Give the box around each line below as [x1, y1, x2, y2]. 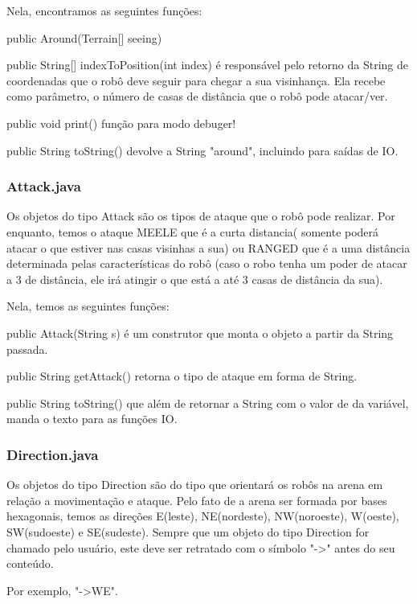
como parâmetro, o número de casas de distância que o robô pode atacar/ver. [6, 88, 388, 105]
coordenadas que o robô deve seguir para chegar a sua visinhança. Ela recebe [6, 72, 386, 88]
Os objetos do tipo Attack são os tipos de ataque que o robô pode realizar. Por [6, 207, 395, 224]
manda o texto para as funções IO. [6, 410, 178, 427]
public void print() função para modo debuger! [6, 114, 236, 131]
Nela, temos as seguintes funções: [6, 298, 170, 314]
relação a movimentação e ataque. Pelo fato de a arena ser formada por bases [6, 491, 387, 508]
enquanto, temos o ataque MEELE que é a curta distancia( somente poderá [6, 223, 379, 240]
